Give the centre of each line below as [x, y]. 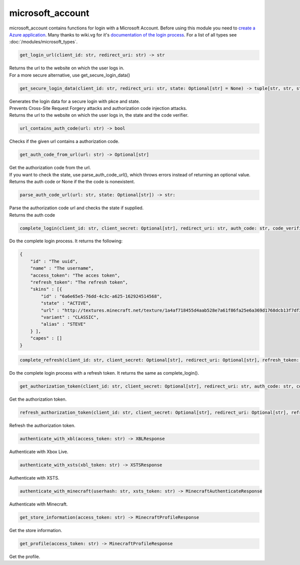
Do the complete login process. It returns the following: [66, 241]
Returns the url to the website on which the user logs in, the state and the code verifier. [99, 115]
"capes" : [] [46, 338]
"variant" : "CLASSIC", [70, 317]
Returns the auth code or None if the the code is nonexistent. [72, 182]
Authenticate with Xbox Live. [39, 452]
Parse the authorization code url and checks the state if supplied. [76, 208]
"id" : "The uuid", [54, 261]
